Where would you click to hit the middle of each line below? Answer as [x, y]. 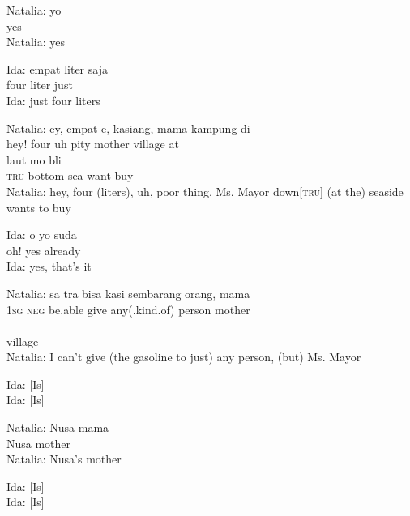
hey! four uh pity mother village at [93, 144]
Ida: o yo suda [42, 235]
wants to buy [39, 207]
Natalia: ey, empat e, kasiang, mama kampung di [128, 128]
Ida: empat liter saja [57, 68]
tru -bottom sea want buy [70, 175]
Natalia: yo [34, 10]
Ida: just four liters [53, 100]
